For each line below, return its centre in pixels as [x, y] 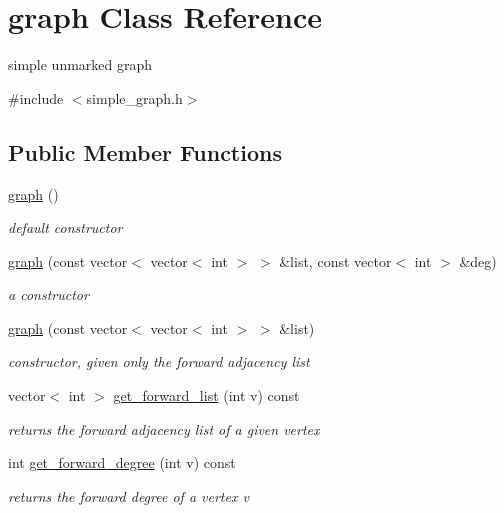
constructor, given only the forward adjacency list [159, 361]
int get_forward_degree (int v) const [122, 462]
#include [36, 97]
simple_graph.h [134, 97]
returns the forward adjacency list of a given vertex [164, 428]
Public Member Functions [145, 151]
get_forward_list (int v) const [206, 395]
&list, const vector [335, 260]
